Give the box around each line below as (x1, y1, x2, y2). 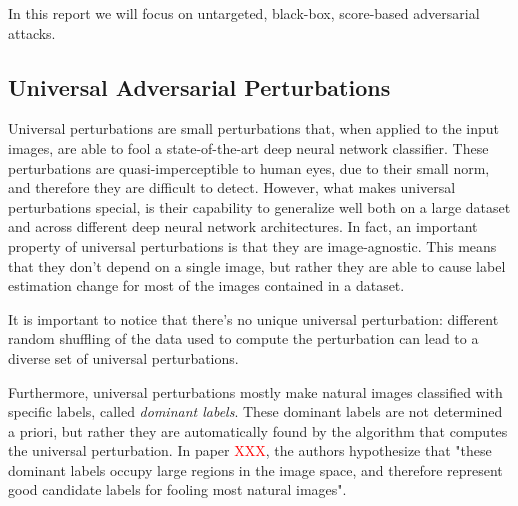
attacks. (8, 22, 56, 43)
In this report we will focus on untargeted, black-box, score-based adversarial (8, 3, 480, 23)
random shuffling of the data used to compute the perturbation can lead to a (8, 328, 479, 349)
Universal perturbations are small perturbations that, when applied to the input (8, 118, 500, 139)
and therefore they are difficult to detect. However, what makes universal (8, 177, 456, 198)
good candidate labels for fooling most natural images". (8, 479, 347, 500)
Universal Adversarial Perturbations (8, 71, 391, 102)
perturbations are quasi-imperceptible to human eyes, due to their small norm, (8, 157, 490, 178)
